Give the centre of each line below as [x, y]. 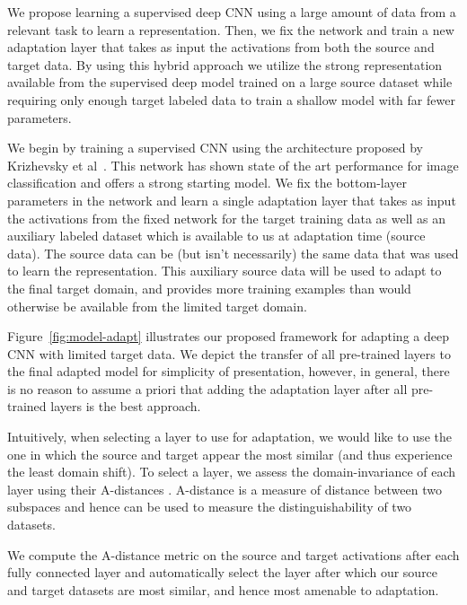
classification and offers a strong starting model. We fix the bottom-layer [207, 183]
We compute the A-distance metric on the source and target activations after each [233, 554]
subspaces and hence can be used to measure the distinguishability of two [210, 507]
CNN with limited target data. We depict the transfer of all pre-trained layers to [229, 353]
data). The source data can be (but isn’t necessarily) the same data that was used [233, 253]
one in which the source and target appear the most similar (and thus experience [230, 454]
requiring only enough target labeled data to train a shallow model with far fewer [231, 99]
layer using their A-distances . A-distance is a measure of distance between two [225, 489]
